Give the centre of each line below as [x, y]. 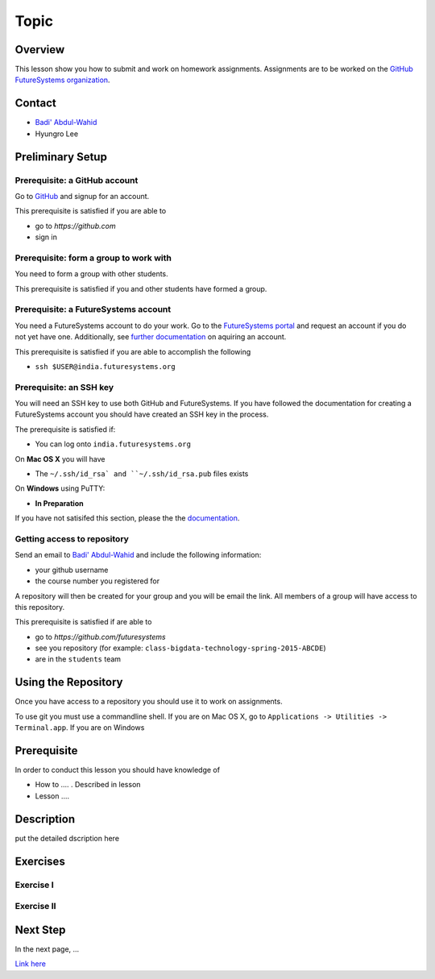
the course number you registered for [97, 581]
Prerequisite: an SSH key [64, 387]
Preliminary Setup [61, 157]
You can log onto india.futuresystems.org [113, 444]
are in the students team [78, 659]
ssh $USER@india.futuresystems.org [106, 366]
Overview [40, 50]
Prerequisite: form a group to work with [93, 258]
